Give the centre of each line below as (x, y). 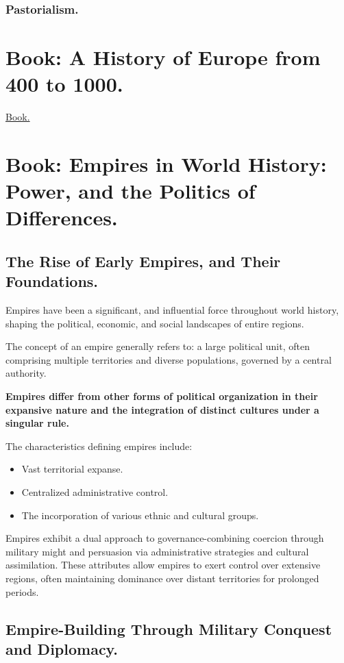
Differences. (62, 217)
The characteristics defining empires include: (99, 446)
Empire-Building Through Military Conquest (169, 628)
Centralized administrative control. (95, 492)
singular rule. (37, 423)
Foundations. (52, 281)
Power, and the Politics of (131, 191)
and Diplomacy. (62, 648)
